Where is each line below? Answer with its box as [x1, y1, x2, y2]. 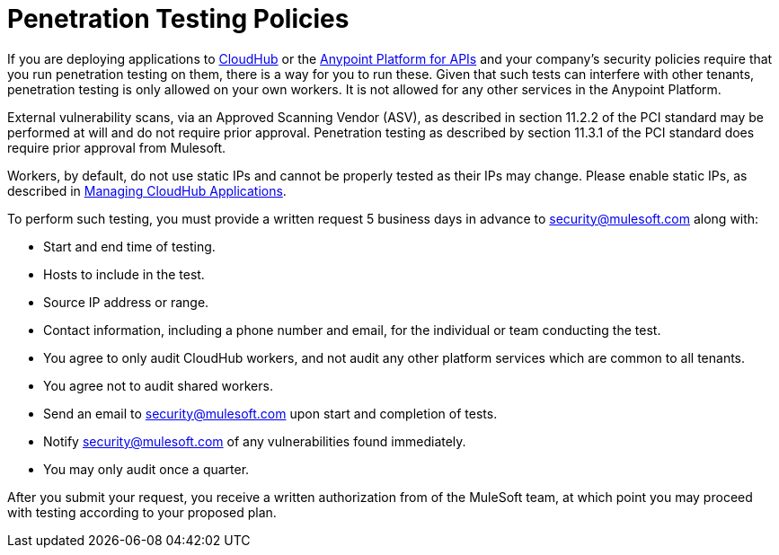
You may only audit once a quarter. [43, 461, 250, 477]
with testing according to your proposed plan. [7, 504, 277, 520]
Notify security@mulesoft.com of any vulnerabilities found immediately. [43, 433, 466, 449]
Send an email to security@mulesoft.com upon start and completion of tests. [43, 405, 498, 421]
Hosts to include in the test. [43, 266, 205, 282]
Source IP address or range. [43, 294, 209, 310]
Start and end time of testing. [43, 238, 216, 254]
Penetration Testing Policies [7, 4, 350, 34]
